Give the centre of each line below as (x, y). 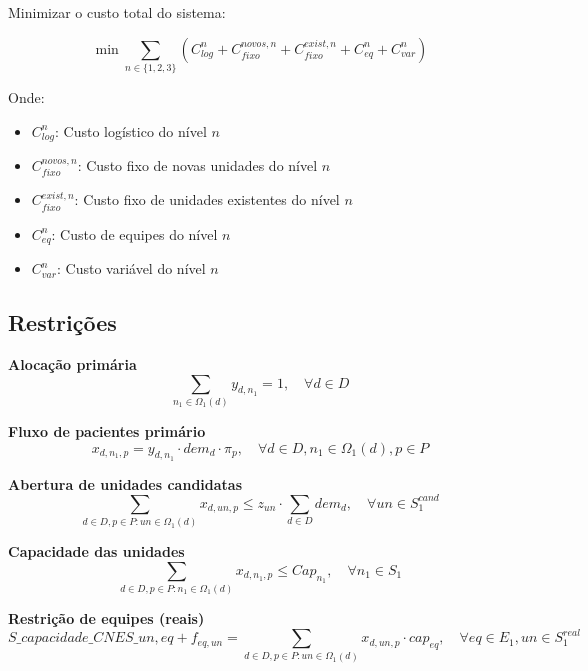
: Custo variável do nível (131, 268)
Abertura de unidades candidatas (125, 483)
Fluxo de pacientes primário (107, 430)
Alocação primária (72, 364)
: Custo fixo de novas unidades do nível (197, 164)
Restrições (62, 322)
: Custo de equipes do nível (134, 233)
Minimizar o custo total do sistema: (117, 12)
